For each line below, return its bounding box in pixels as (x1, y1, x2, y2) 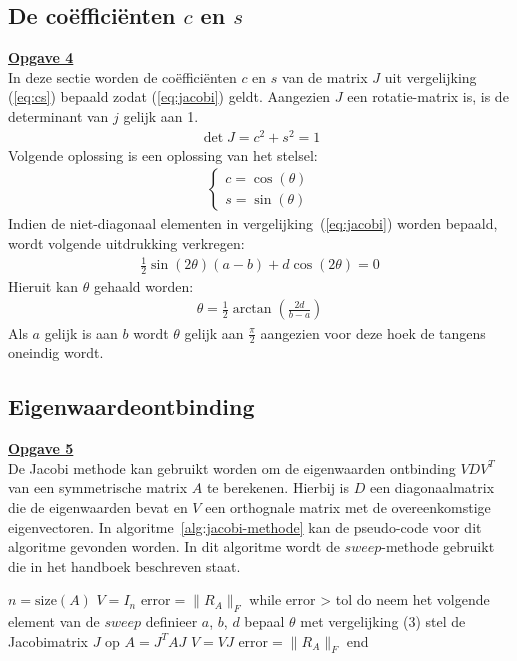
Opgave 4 (8, 47, 74, 68)
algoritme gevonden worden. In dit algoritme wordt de (8, 536, 340, 557)
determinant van (8, 105, 109, 126)
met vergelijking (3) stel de (300, 611, 466, 632)
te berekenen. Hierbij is (206, 477, 350, 498)
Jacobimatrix (8, 630, 88, 651)
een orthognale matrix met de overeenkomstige (205, 496, 491, 517)
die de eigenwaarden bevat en (8, 496, 188, 517)
